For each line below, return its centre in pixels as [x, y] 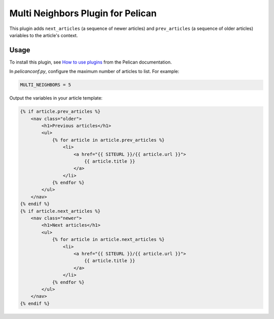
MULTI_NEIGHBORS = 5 [45, 85]
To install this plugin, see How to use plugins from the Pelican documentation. [91, 62]
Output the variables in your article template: [56, 98]
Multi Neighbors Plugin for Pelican [83, 13]
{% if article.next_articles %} [60, 211]
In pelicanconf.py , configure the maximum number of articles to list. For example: [94, 72]
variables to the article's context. [44, 35]
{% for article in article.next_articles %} [108, 240]
